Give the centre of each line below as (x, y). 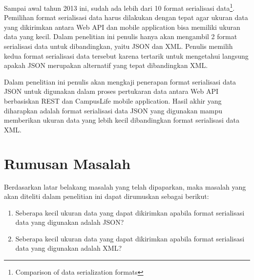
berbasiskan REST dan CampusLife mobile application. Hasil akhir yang (113, 101)
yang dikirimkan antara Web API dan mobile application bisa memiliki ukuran (122, 27)
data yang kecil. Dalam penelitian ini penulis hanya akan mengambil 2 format (121, 36)
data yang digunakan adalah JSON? (70, 222)
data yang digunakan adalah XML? (69, 248)
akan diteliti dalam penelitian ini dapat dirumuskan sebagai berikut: (106, 196)
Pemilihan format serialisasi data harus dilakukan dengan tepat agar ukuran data (126, 17)
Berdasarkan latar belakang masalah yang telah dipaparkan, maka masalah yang (125, 186)
